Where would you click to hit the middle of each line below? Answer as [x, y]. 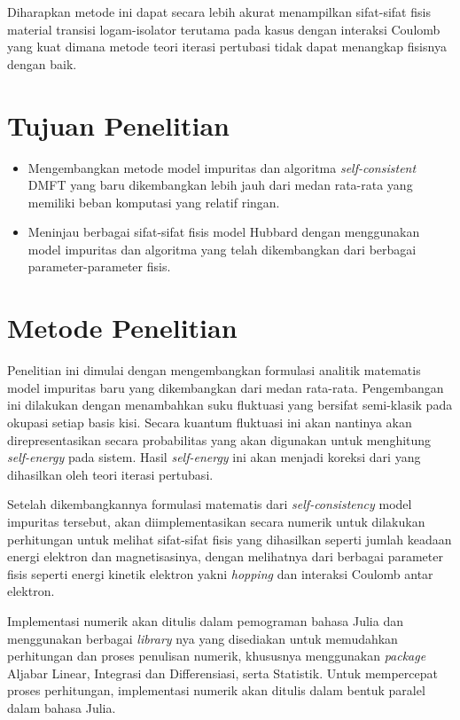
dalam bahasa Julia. [62, 707]
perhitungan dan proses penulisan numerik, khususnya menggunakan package [217, 656]
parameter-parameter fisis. [99, 266]
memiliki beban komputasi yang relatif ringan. [154, 202]
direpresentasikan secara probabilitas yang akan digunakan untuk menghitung [219, 439]
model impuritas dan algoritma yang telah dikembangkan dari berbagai [222, 249]
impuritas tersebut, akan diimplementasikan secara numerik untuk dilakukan [216, 521]
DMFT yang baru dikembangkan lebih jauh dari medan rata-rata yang [220, 185]
